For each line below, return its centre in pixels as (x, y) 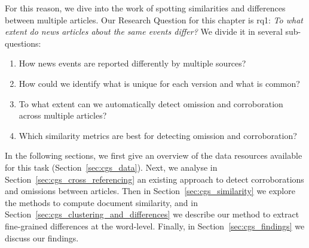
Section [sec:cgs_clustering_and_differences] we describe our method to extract (152, 214)
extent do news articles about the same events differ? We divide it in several (144, 31)
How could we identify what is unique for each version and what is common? (159, 83)
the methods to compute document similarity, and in (101, 202)
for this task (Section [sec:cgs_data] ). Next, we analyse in (111, 167)
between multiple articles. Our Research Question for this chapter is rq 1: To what (154, 19)
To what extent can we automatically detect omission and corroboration (151, 103)
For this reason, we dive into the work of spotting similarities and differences (145, 8)
